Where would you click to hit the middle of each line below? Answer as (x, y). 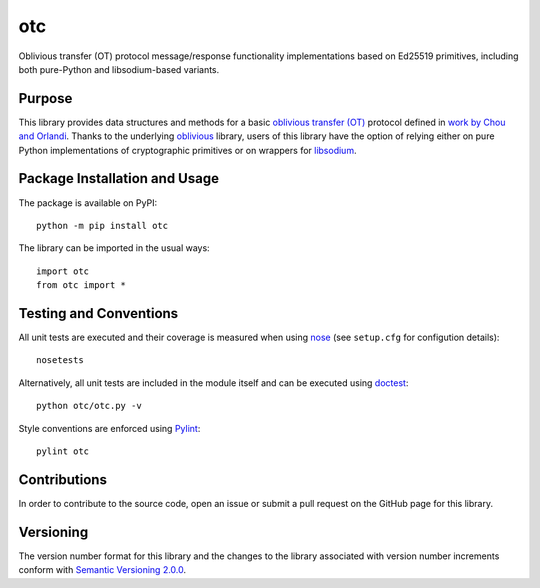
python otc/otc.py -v (89, 406)
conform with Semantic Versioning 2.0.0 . (102, 570)
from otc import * (81, 285)
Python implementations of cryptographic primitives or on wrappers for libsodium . (187, 150)
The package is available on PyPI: (88, 202)
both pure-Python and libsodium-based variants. (119, 69)
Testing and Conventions (98, 313)
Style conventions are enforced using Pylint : (109, 428)
